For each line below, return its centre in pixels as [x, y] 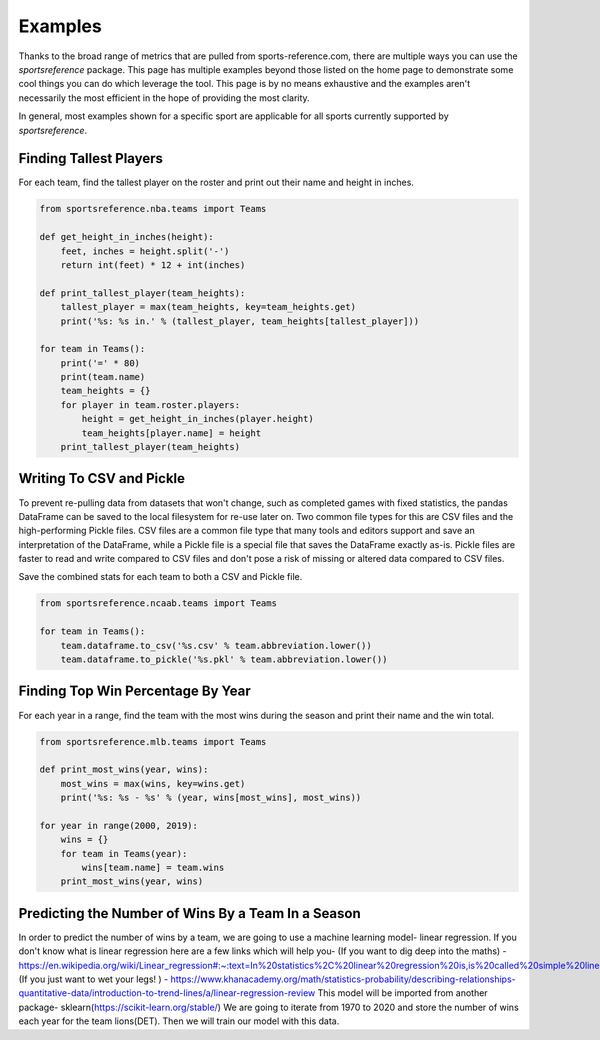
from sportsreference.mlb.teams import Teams [153, 741]
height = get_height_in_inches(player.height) [197, 419]
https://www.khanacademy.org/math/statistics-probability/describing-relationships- [343, 979]
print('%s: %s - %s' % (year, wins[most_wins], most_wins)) [211, 798]
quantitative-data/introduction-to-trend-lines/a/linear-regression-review [167, 993]
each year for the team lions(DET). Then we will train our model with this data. [179, 1021]
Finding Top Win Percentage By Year [135, 691]
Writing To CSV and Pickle [101, 478]
